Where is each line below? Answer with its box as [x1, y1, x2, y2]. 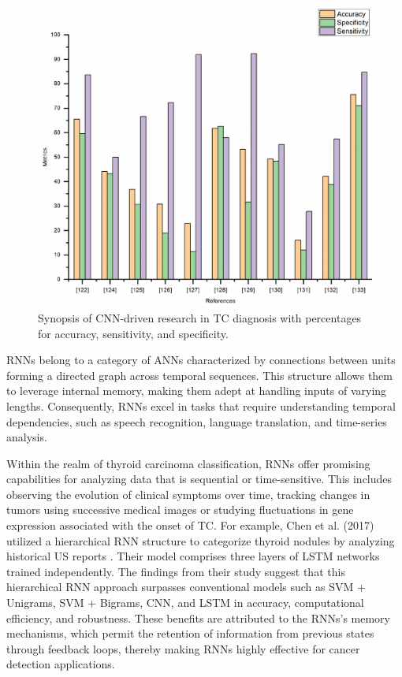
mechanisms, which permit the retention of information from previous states [6, 625, 374, 642]
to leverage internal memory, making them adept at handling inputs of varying [6, 382, 387, 399]
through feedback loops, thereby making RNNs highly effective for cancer [6, 640, 360, 657]
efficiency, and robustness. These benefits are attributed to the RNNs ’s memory [6, 609, 390, 626]
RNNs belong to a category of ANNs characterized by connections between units [6, 352, 396, 368]
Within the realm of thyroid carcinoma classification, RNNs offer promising [6, 455, 370, 471]
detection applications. [6, 656, 115, 672]
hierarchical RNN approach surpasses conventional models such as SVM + [6, 578, 366, 595]
